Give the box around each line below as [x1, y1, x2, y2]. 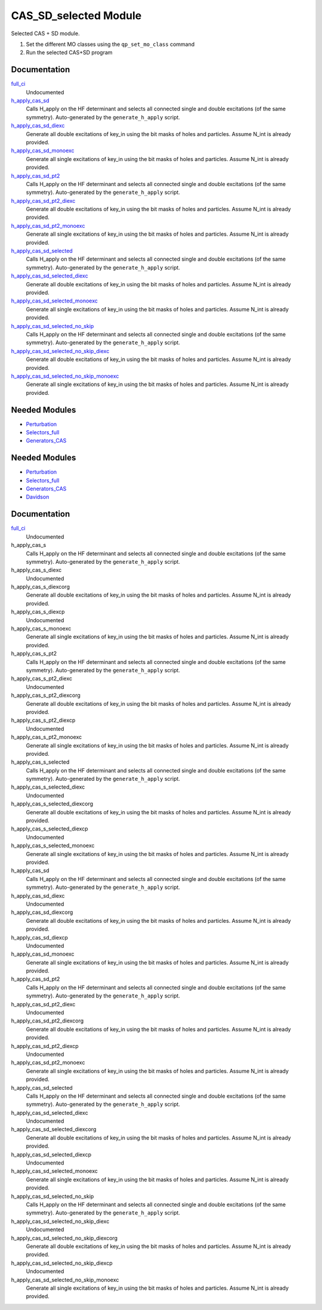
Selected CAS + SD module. [11, 30, 80, 37]
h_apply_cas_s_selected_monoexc [11, 842, 95, 849]
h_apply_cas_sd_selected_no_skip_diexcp [11, 1259, 113, 1266]
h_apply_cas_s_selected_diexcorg [11, 800, 94, 808]
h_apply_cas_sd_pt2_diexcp [11, 1042, 79, 1049]
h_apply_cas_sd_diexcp [11, 934, 69, 941]
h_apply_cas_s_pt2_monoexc [11, 734, 82, 741]
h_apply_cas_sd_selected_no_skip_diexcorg [11, 1234, 118, 1241]
